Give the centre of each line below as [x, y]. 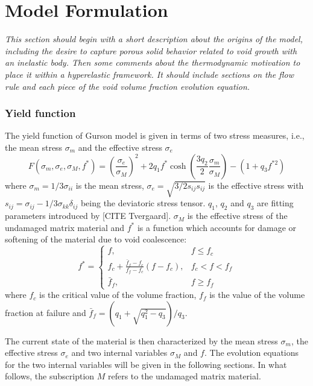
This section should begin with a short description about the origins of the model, [154, 39]
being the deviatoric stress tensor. [143, 203]
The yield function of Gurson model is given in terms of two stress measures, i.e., [155, 135]
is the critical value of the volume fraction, [118, 295]
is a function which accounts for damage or [217, 227]
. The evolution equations [251, 353]
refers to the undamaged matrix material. [184, 376]
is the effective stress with [256, 185]
